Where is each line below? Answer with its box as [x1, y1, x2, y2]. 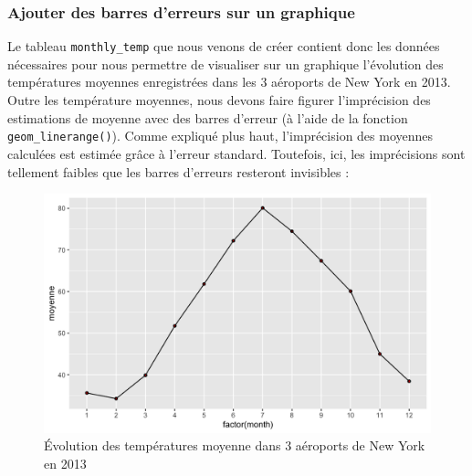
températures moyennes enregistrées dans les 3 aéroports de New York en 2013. [7, 72, 451, 91]
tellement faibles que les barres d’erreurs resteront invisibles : [7, 162, 350, 181]
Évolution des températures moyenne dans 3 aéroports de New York [44, 436, 425, 455]
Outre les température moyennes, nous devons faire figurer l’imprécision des [7, 90, 431, 110]
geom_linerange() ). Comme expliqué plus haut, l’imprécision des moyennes [7, 126, 434, 145]
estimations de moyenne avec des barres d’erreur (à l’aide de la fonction [7, 108, 408, 127]
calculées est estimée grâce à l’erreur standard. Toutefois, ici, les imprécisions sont [7, 143, 466, 163]
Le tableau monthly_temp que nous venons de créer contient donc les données [7, 37, 440, 56]
